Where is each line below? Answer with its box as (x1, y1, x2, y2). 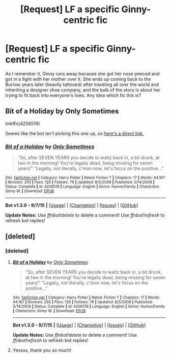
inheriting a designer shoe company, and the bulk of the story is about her (5, 86, 161, 93)
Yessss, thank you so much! (12, 347, 72, 353)
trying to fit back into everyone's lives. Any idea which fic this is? (5, 92, 141, 98)
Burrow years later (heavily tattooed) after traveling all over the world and (5, 81, 159, 87)
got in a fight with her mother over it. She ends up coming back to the (5, 76, 151, 82)
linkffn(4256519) (5, 121, 40, 127)
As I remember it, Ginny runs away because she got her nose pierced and (5, 70, 160, 77)
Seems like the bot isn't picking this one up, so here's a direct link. (5, 130, 144, 136)
